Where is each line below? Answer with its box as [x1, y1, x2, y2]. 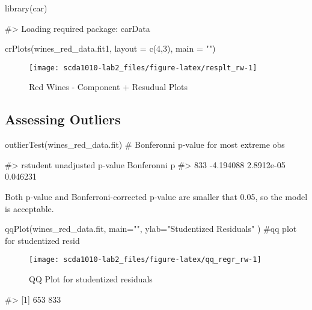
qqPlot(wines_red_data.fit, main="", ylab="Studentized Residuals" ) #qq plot [5, 222, 297, 235]
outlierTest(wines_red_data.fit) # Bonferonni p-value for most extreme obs [5, 138, 285, 151]
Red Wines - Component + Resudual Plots [29, 81, 188, 93]
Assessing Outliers [5, 110, 121, 129]
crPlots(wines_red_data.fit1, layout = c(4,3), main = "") [5, 42, 216, 55]
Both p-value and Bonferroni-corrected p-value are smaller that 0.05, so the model [5, 190, 308, 203]
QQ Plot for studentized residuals [29, 273, 153, 285]
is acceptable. [5, 202, 54, 214]
